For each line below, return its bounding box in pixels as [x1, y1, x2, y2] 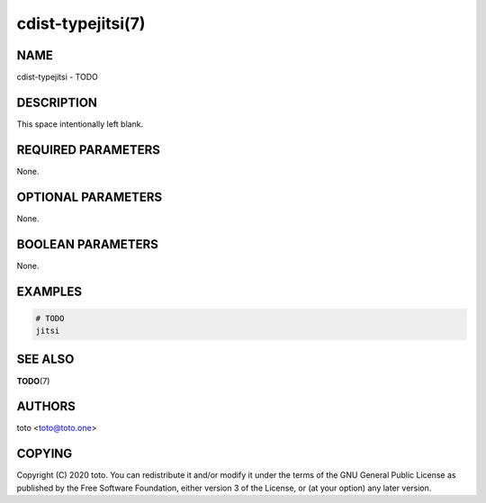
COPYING [16, 446, 73, 462]
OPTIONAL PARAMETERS [16, 189, 163, 204]
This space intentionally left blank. [16, 118, 144, 130]
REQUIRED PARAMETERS [16, 142, 161, 157]
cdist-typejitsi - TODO [16, 72, 99, 83]
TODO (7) [16, 375, 50, 386]
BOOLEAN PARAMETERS [16, 237, 159, 252]
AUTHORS [16, 399, 76, 414]
